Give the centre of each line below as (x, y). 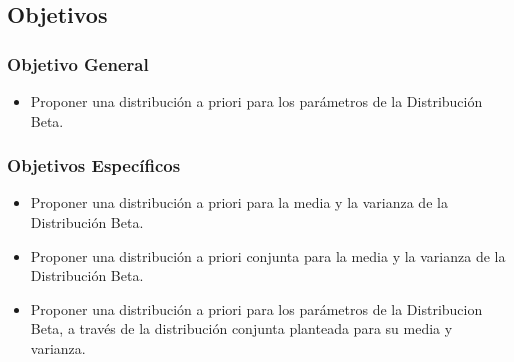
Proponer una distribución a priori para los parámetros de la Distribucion (256, 308)
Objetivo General (78, 63)
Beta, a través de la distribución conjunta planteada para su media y (241, 328)
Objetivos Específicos (94, 165)
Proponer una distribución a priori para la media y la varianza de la (239, 202)
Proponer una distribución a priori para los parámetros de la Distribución (256, 101)
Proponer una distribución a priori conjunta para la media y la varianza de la (268, 255)
